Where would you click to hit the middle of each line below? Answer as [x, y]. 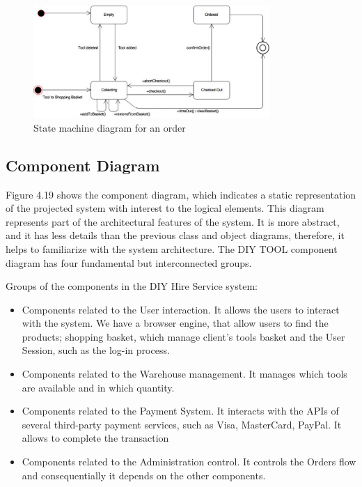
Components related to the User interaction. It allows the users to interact [181, 309]
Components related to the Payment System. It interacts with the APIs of [180, 411]
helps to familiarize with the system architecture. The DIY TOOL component [172, 248]
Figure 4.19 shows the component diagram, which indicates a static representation [181, 194]
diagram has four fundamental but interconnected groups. [129, 262]
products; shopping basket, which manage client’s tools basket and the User [183, 336]
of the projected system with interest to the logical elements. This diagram [165, 208]
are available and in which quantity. [98, 387]
